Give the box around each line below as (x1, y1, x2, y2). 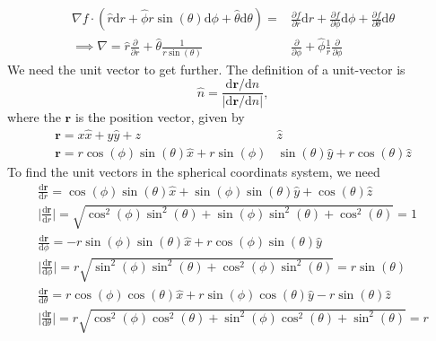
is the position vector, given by (74, 108, 245, 127)
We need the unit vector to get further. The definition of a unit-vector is (7, 59, 405, 78)
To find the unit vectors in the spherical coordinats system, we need (7, 162, 380, 181)
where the (7, 108, 61, 127)
